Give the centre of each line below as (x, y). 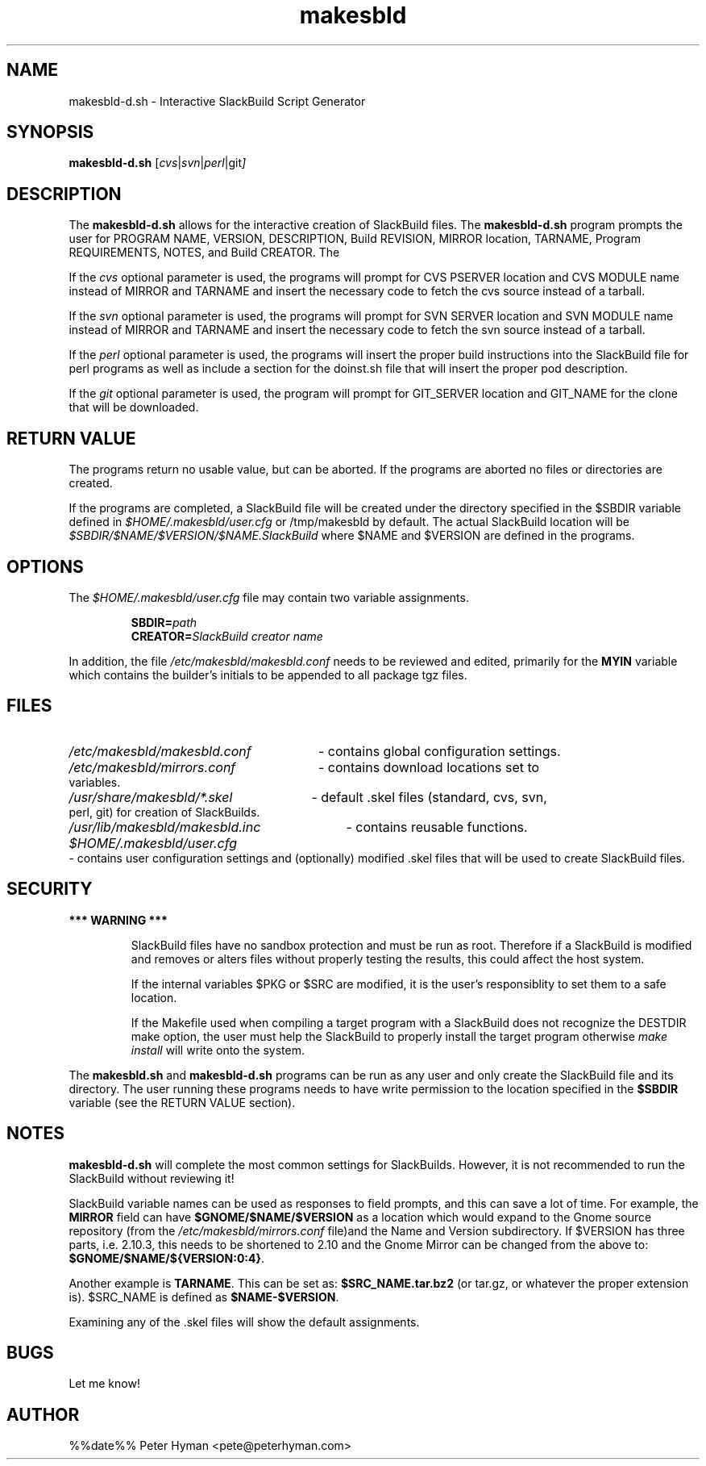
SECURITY (50, 889)
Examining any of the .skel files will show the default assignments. (244, 1322)
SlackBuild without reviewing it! (152, 1178)
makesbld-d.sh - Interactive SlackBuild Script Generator (217, 101)
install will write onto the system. (218, 1050)
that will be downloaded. (134, 407)
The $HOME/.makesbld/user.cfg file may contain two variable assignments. (269, 597)
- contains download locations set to (429, 767)
